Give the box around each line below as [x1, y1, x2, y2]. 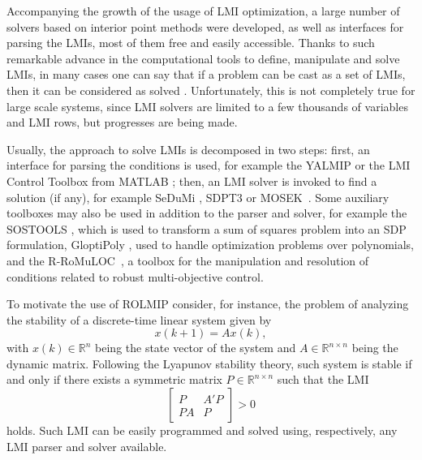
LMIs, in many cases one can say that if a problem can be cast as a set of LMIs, [6, 66, 406, 83]
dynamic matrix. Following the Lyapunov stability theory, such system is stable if [6, 355, 412, 372]
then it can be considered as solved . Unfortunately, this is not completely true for [6, 81, 416, 98]
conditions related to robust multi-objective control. [6, 268, 264, 285]
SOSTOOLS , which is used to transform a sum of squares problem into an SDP [6, 220, 407, 237]
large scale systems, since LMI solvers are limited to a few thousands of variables [6, 97, 408, 114]
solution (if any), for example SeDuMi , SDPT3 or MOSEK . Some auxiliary [6, 188, 390, 205]
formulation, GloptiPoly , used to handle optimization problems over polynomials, [6, 236, 414, 253]
